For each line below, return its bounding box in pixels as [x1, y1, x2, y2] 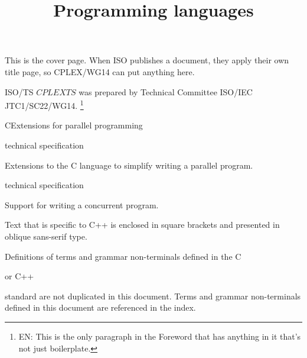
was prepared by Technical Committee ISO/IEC [79, 85, 253, 98]
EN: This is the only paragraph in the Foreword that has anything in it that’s [18, 330, 301, 342]
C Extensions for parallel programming [5, 119, 143, 131]
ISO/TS [5, 85, 34, 98]
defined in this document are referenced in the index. [5, 301, 196, 314]
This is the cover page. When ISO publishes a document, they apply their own [5, 54, 289, 66]
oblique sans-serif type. [5, 230, 87, 242]
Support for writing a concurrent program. [5, 198, 159, 211]
